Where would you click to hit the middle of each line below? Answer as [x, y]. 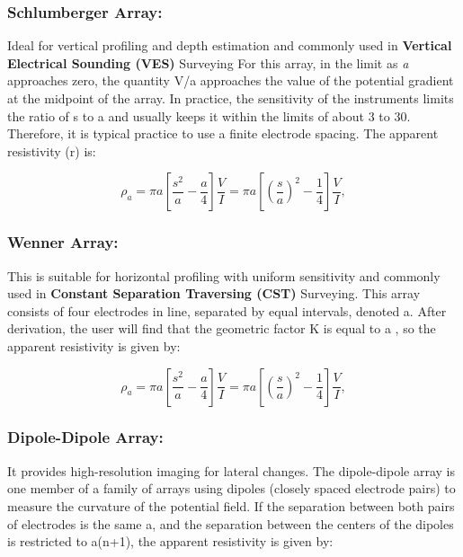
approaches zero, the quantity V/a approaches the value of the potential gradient [231, 80]
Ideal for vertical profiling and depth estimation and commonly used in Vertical [230, 45]
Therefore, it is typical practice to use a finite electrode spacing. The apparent [223, 133]
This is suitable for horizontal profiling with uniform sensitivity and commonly [224, 275]
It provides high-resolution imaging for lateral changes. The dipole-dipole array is [231, 470]
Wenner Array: [63, 242]
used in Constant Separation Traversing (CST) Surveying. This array [214, 293]
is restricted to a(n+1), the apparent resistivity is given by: [170, 541]
